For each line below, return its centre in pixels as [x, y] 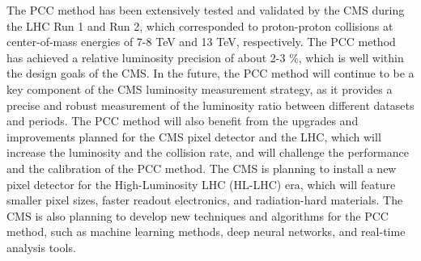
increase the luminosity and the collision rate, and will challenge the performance [208, 152]
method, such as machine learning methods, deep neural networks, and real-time [206, 232]
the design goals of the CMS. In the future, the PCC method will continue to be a [210, 73]
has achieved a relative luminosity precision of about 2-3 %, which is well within [205, 57]
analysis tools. [41, 247]
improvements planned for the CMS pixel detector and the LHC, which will [194, 136]
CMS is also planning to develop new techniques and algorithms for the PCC [198, 215]
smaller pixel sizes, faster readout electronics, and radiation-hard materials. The [205, 200]
